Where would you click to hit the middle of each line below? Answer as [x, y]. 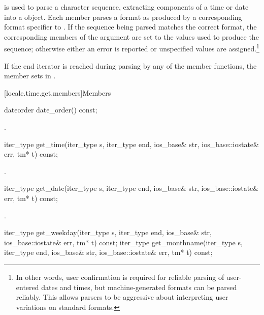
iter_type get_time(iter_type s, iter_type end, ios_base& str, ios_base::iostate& [131, 144]
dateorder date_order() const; [51, 110]
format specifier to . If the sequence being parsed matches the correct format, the [130, 27]
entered [27, 287]
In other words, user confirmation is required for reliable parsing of [120, 277]
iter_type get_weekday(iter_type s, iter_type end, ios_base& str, [108, 232]
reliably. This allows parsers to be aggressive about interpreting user [122, 297]
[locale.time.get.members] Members [58, 92]
